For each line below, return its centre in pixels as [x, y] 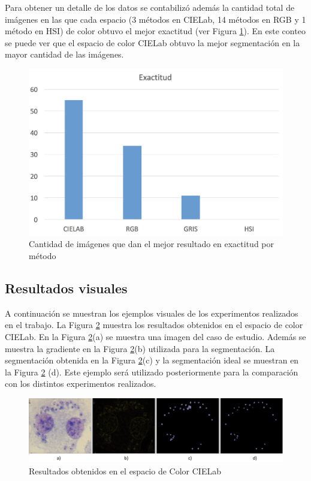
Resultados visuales [66, 288]
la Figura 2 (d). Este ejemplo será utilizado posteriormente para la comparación [152, 372]
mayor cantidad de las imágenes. [64, 54]
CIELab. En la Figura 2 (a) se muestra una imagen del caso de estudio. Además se [155, 336]
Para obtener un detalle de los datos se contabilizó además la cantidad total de [150, 7]
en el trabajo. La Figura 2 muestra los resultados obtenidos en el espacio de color [154, 325]
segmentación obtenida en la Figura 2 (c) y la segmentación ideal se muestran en [152, 360]
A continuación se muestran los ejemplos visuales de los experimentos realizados [152, 313]
